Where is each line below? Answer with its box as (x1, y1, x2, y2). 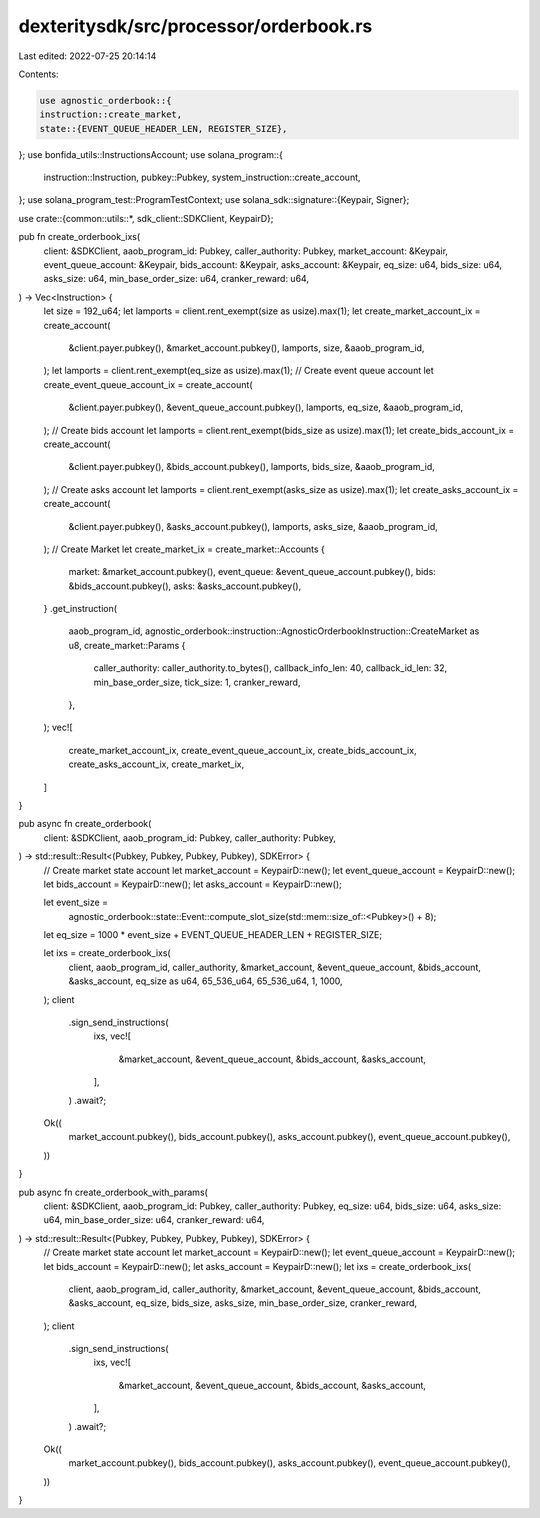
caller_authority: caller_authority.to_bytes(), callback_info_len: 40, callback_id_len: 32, (93, 662, 448, 674)
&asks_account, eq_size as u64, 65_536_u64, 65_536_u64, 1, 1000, (68, 975, 344, 987)
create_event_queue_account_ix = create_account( (43, 378, 253, 390)
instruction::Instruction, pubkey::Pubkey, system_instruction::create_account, (43, 171, 361, 184)
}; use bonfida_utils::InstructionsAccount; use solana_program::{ (18, 148, 284, 160)
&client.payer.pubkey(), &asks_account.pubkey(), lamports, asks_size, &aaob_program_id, (68, 520, 439, 532)
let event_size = (43, 896, 109, 909)
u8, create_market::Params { (68, 639, 186, 651)
